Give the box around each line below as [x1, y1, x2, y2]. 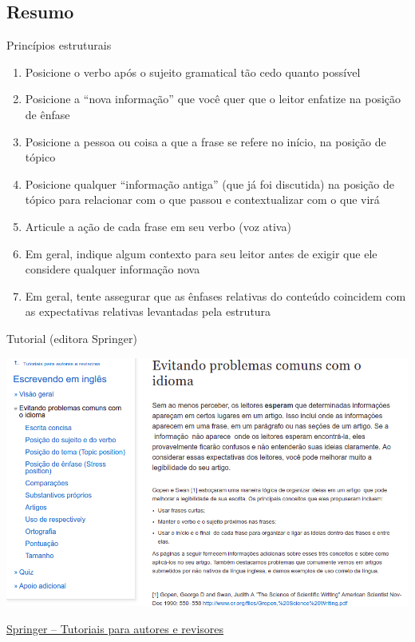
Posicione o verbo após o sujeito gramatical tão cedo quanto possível [25, 63, 361, 80]
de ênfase [25, 106, 70, 122]
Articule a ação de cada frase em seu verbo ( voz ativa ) [25, 217, 291, 234]
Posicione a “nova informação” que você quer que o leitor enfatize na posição [25, 90, 401, 107]
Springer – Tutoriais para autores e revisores [6, 620, 224, 636]
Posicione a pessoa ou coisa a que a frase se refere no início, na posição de [25, 133, 386, 150]
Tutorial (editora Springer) [6, 329, 137, 346]
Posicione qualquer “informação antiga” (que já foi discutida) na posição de [25, 175, 394, 192]
